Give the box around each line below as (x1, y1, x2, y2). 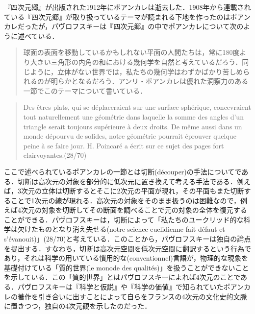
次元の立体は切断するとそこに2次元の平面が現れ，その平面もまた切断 (21, 186, 244, 196)
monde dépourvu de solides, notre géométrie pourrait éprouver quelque (23, 131, 236, 141)
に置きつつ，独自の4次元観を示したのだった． (4, 301, 152, 311)
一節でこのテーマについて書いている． (23, 85, 147, 96)
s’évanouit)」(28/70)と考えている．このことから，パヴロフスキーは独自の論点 (4, 234, 251, 244)
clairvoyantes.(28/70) (23, 150, 87, 160)
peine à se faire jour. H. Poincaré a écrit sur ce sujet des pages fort (23, 140, 224, 150)
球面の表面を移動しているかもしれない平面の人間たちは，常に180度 (23, 47, 240, 57)
